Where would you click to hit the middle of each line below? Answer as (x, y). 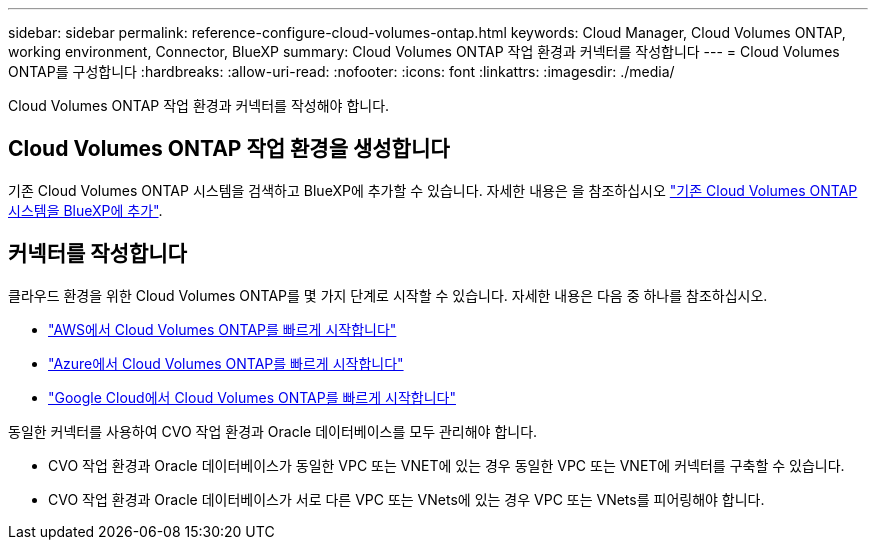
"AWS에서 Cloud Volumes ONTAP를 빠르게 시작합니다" (222, 329)
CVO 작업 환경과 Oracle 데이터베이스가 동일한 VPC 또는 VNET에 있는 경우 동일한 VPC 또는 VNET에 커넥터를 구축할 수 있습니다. (446, 465)
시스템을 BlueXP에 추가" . (85, 210)
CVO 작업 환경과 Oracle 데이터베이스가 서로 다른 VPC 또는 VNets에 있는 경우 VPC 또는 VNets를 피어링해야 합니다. (406, 499)
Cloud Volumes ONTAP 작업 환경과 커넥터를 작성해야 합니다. (199, 105)
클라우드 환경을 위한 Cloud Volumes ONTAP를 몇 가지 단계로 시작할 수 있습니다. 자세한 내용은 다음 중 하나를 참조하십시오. (388, 295)
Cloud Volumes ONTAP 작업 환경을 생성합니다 (229, 149)
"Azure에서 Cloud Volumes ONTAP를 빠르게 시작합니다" (226, 363)
